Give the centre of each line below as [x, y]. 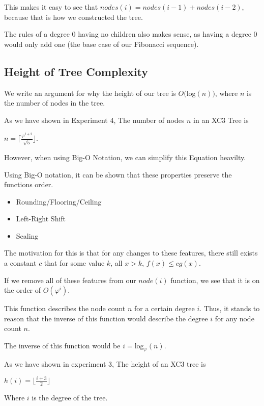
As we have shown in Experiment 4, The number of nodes [94, 120]
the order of [23, 290]
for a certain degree [165, 308]
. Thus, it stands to [230, 308]
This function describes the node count [65, 308]
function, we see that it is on [215, 280]
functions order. [29, 184]
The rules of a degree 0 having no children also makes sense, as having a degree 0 [131, 34]
